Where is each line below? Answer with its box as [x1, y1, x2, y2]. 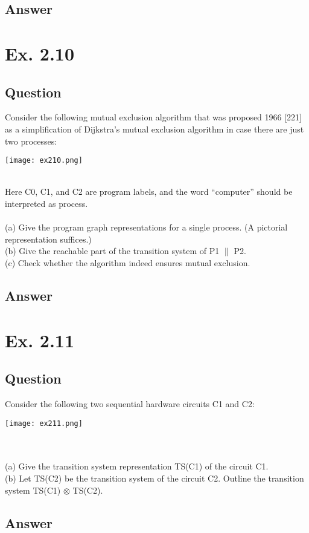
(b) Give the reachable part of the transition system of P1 [5, 244, 220, 257]
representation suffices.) [5, 232, 92, 245]
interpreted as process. [5, 197, 88, 209]
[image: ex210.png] [5, 156, 83, 165]
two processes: [5, 134, 57, 147]
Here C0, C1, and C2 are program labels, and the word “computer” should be [5, 185, 293, 198]
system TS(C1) [5, 483, 61, 496]
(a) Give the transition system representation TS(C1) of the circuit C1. [5, 460, 269, 473]
